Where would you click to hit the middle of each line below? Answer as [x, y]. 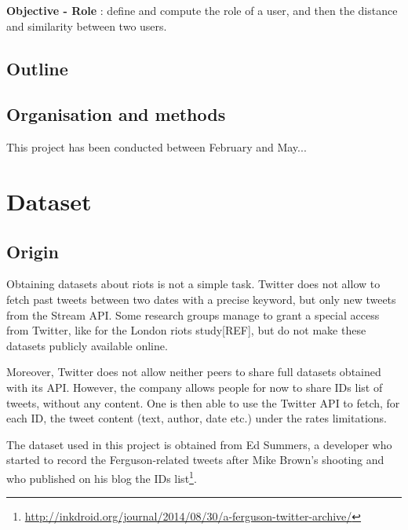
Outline [37, 68]
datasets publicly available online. [87, 345]
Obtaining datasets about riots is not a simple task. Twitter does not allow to [193, 284]
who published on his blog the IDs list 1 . [102, 477]
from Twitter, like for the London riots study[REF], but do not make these [186, 330]
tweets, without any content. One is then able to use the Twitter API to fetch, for [203, 402]
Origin [33, 251]
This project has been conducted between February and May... [157, 147]
